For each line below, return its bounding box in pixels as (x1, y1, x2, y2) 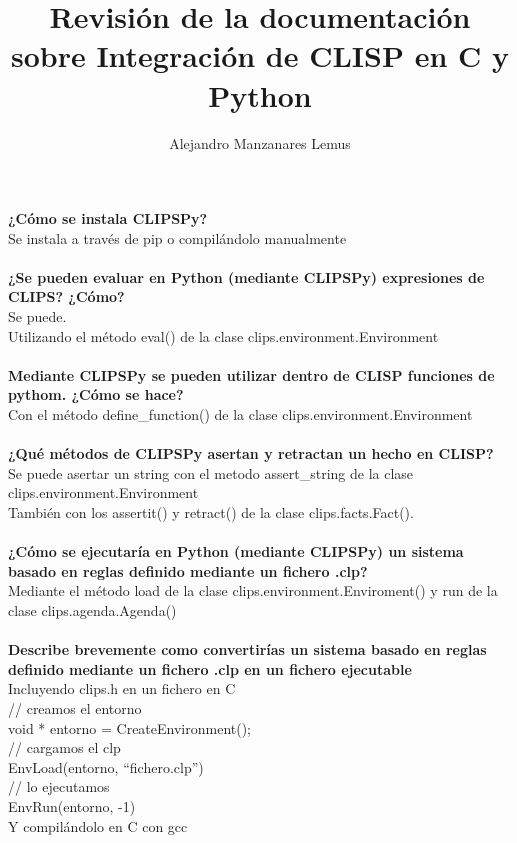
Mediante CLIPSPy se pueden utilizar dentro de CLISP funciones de (8, 364, 495, 385)
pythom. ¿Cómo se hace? (8, 384, 184, 405)
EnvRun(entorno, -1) (8, 795, 136, 816)
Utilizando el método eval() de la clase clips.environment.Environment (8, 325, 439, 346)
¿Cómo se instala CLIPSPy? (8, 208, 208, 229)
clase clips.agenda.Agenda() (8, 599, 177, 620)
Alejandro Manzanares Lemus (169, 132, 351, 153)
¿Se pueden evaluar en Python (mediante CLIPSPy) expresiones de (8, 266, 485, 287)
